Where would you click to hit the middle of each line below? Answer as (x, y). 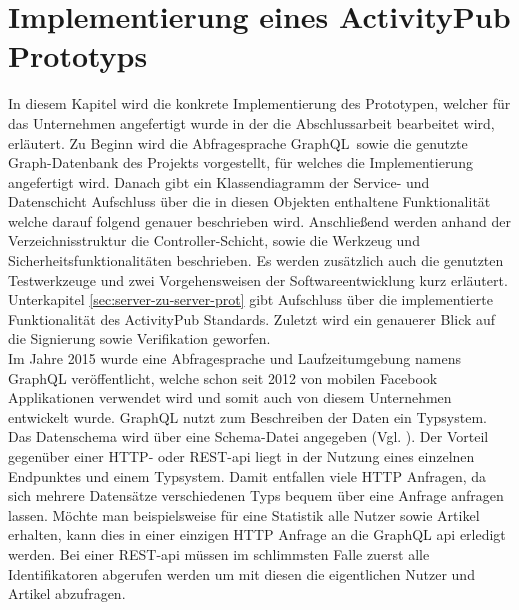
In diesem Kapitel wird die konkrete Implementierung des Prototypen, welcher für (259, 103)
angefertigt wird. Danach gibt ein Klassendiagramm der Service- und (219, 181)
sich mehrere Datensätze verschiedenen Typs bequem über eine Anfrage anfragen (256, 495)
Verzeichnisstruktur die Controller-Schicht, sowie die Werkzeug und (214, 240)
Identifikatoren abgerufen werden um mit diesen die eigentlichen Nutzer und (241, 573)
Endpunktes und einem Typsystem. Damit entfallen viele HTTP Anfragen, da (247, 475)
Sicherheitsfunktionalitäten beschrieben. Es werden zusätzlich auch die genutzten (256, 260)
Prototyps (78, 55)
